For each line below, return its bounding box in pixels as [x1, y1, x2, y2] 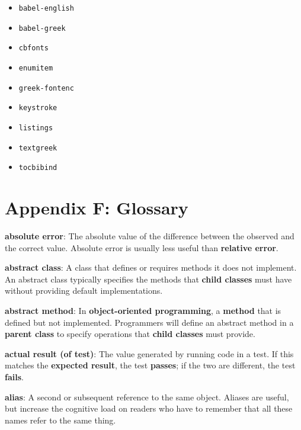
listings [18, 123, 53, 132]
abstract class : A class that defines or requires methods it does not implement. [5, 261, 297, 274]
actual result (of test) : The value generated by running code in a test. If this [5, 347, 294, 360]
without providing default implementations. [5, 284, 163, 297]
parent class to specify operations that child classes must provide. [5, 328, 255, 340]
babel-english [18, 4, 74, 12]
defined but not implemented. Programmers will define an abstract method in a [5, 316, 294, 328]
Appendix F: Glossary [5, 195, 188, 220]
